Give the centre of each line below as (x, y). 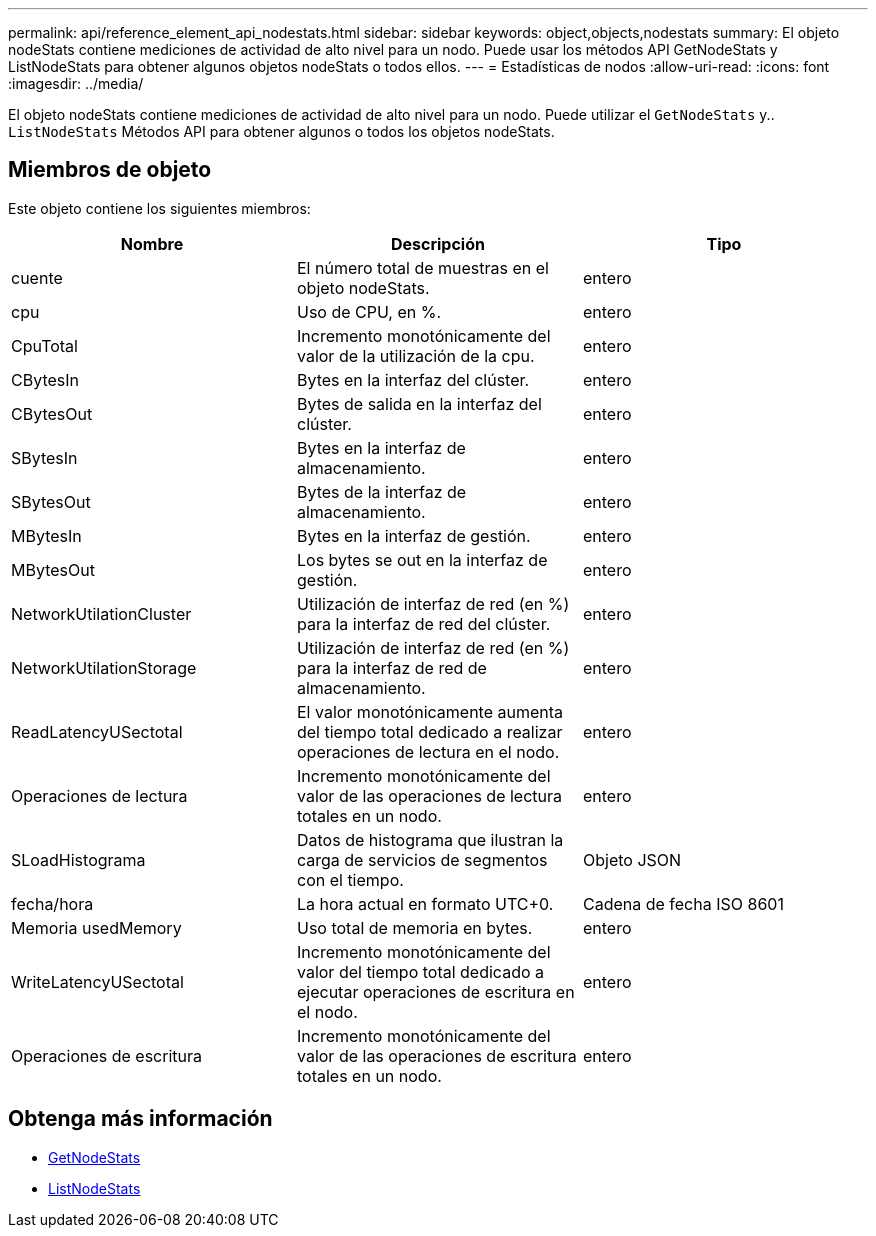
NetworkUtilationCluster (101, 613)
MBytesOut (53, 569)
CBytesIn (45, 379)
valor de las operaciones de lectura (429, 795)
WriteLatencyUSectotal (97, 981)
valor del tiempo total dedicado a (420, 971)
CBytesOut (52, 413)
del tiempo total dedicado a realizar (429, 731)
